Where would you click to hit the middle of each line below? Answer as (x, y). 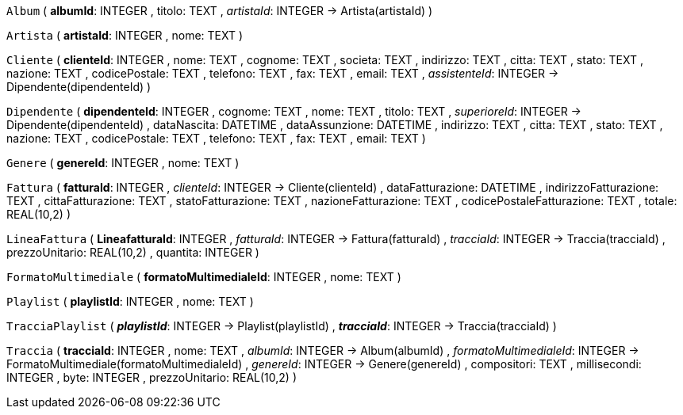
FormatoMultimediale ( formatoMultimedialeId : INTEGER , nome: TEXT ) (204, 277)
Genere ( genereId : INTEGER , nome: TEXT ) (123, 163)
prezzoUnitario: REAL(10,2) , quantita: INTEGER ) (133, 252)
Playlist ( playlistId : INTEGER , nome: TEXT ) (130, 301)
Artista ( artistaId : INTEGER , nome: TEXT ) (125, 35)
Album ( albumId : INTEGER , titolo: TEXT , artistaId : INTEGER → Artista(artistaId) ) (220, 11)
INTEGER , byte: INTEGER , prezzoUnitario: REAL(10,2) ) (152, 377)
